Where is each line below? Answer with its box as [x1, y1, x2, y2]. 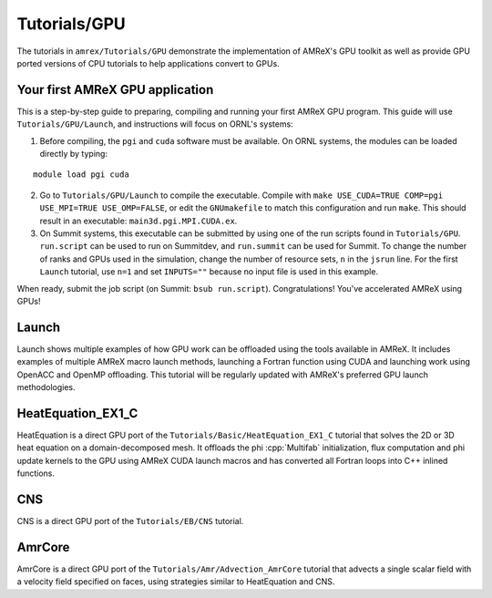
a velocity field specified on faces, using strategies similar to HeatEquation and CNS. [16, 576, 335, 587]
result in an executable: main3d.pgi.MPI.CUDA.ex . [39, 215, 238, 226]
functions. [16, 468, 55, 479]
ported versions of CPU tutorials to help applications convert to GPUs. [16, 57, 280, 68]
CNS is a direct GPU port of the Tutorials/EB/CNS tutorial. [16, 515, 244, 526]
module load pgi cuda [33, 170, 129, 180]
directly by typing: [39, 149, 108, 160]
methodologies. [16, 382, 76, 392]
